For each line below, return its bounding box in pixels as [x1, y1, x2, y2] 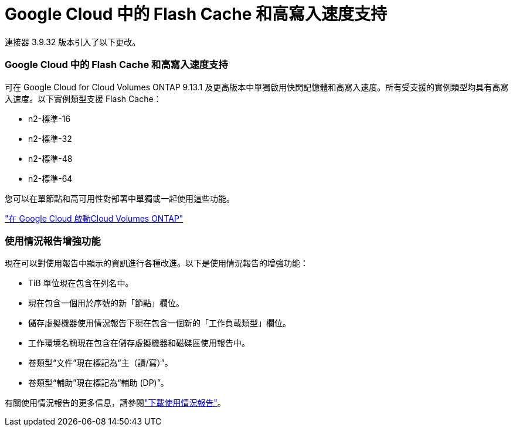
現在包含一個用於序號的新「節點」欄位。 [28, 298, 184, 308]
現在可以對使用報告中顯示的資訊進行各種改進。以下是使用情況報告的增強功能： [5, 258, 308, 269]
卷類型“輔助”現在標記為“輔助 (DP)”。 [28, 378, 169, 388]
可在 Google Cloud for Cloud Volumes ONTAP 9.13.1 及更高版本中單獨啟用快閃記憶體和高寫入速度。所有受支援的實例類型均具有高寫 [5, 82, 509, 92]
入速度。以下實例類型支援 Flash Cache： [5, 93, 162, 104]
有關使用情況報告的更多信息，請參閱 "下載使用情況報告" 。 [5, 398, 226, 408]
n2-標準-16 [28, 113, 71, 124]
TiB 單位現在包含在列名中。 [28, 278, 134, 289]
